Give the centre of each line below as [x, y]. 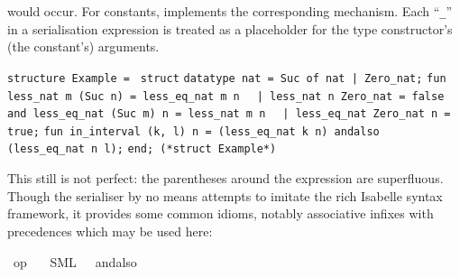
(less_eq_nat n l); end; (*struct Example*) [142, 149]
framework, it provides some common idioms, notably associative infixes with [221, 213]
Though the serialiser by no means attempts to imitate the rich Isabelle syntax [225, 195]
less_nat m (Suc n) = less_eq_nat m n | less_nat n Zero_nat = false [226, 96]
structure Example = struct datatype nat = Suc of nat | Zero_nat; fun [227, 78]
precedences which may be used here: [110, 231]
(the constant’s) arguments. [83, 46]
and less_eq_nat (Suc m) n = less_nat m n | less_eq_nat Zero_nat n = [229, 114]
